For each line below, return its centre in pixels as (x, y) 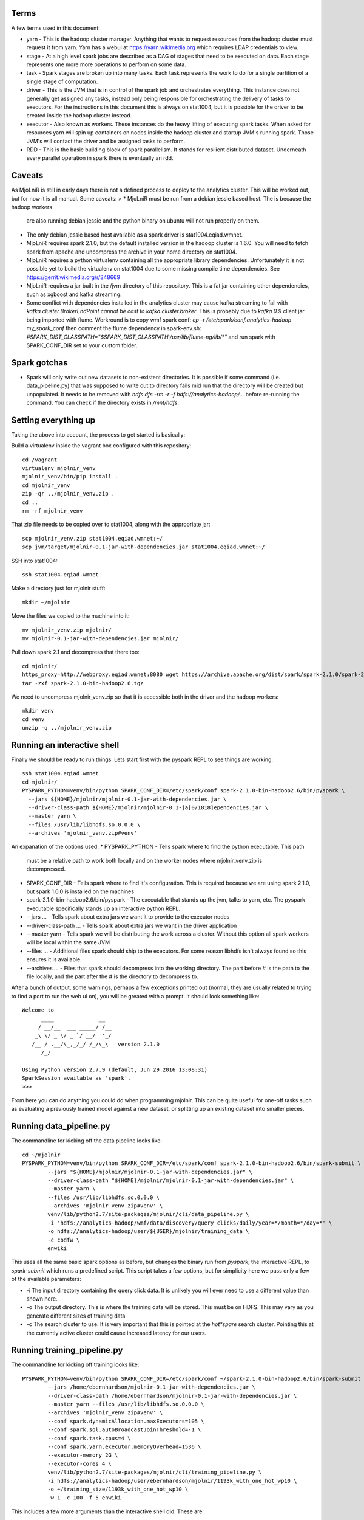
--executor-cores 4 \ (80, 1463)
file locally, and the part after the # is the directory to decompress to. (112, 976)
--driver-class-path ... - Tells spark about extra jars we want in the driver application (132, 925)
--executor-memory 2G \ (83, 1455)
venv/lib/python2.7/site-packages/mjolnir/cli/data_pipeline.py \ (148, 1214)
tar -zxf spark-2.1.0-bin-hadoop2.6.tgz (83, 683)
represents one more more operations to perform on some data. (106, 64)
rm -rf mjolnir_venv (52, 511)
